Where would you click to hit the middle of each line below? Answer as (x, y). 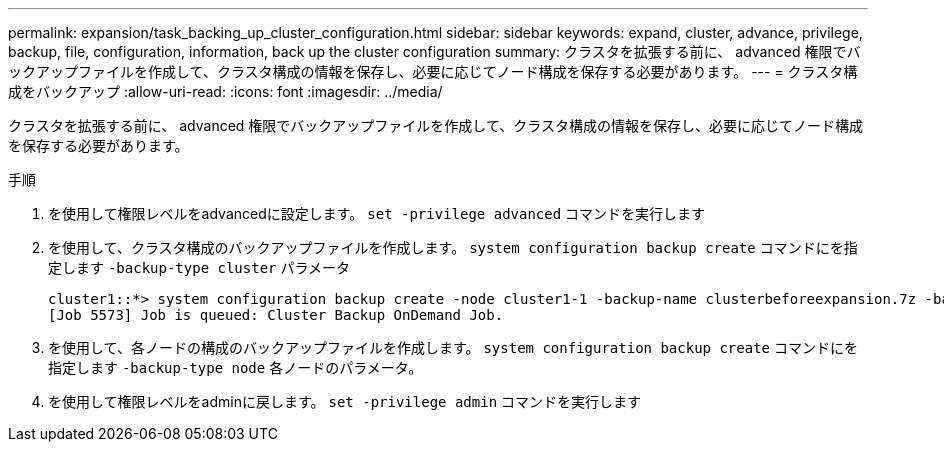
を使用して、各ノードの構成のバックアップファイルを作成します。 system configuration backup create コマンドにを (453, 347)
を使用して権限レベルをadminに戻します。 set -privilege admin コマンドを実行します (344, 401)
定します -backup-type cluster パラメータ (199, 267)
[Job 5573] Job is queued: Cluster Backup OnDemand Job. (276, 315)
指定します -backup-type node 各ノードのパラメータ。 (235, 367)
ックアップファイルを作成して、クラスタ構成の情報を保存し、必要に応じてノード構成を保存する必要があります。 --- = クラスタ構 (433, 71)
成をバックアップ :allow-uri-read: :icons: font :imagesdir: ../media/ (225, 91)
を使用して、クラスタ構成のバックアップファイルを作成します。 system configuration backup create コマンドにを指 (453, 247)
